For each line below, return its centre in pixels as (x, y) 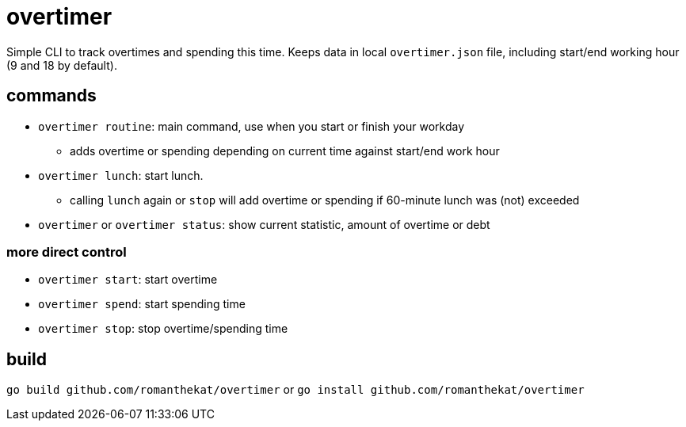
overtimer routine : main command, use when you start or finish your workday (252, 126)
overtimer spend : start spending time (142, 304)
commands (51, 96)
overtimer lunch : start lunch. (121, 175)
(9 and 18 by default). (62, 65)
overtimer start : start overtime (128, 280)
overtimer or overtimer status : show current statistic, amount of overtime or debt (264, 224)
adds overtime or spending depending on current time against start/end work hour (285, 151)
